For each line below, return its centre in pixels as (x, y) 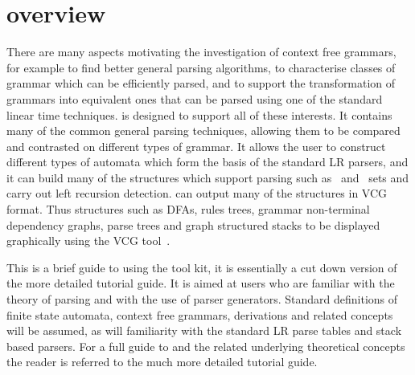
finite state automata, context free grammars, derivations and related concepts (200, 314)
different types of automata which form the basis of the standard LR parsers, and (207, 162)
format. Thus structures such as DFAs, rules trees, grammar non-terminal (188, 209)
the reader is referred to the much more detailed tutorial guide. (162, 362)
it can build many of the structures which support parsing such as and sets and (208, 177)
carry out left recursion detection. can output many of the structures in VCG (197, 193)
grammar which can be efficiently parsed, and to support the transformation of (201, 83)
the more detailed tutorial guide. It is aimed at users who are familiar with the (201, 283)
